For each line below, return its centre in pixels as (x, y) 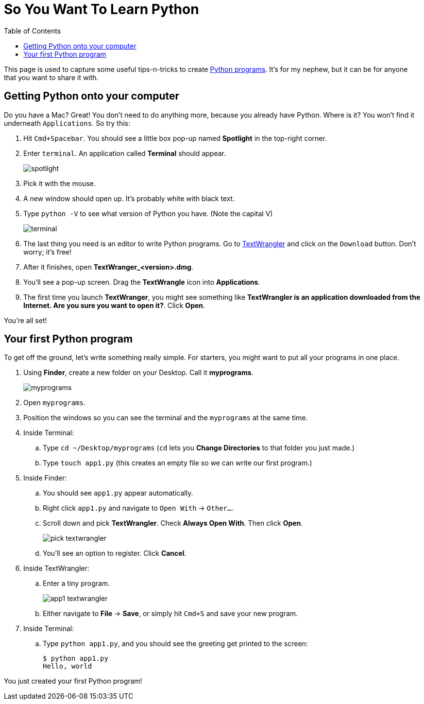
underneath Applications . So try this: (67, 123)
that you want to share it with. (51, 77)
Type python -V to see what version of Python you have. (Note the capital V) (148, 213)
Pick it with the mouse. (59, 183)
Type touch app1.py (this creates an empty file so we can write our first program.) (178, 463)
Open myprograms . (54, 403)
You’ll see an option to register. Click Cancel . (115, 553)
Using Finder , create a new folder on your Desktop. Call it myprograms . (138, 373)
